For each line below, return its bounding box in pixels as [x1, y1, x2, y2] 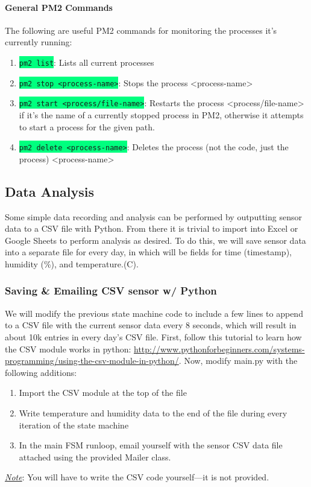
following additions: [5, 366, 77, 378]
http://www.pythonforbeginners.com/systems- [134, 342, 305, 355]
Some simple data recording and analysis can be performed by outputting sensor [5, 210, 302, 223]
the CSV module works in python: [5, 342, 131, 355]
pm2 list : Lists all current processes [19, 56, 154, 68]
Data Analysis [5, 182, 95, 200]
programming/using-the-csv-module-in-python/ [5, 354, 179, 367]
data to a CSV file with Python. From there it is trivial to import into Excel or [5, 222, 298, 235]
